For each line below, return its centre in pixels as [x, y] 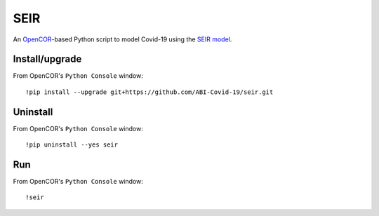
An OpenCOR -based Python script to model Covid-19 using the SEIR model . [122, 39]
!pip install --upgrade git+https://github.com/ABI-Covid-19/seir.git [149, 92]
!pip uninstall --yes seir [72, 145]
